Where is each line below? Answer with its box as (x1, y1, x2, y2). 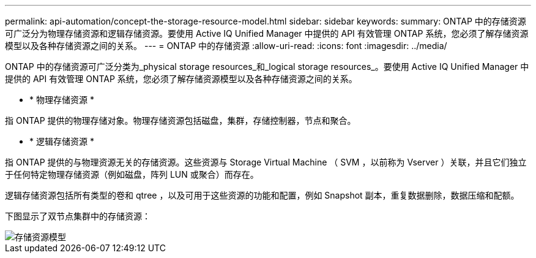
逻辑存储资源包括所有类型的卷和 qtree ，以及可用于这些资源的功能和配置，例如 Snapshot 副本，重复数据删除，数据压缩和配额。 (5, 190, 519, 200)
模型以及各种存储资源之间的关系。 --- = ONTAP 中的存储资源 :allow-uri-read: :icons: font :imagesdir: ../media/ (5, 40, 447, 51)
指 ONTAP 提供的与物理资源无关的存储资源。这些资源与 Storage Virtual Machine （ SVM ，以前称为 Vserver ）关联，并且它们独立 (5, 157, 527, 167)
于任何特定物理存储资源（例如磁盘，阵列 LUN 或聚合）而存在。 (5, 169, 259, 180)
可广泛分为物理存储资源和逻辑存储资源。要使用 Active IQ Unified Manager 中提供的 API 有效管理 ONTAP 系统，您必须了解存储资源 (5, 28, 529, 39)
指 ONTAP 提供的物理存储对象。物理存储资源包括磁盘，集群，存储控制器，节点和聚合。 (5, 115, 356, 126)
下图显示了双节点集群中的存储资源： (5, 211, 151, 221)
